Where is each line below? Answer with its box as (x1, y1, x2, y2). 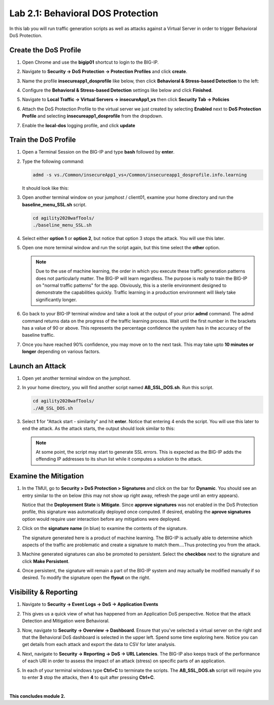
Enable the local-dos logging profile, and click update (22, 122, 135, 128)
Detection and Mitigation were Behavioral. (22, 618, 110, 624)
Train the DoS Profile (9, 135, 76, 144)
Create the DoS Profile (9, 46, 81, 54)
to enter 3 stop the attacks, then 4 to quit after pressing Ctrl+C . (22, 674, 155, 680)
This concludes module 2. (9, 693, 65, 699)
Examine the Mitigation (9, 472, 84, 481)
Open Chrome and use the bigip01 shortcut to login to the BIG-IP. (22, 59, 159, 65)
